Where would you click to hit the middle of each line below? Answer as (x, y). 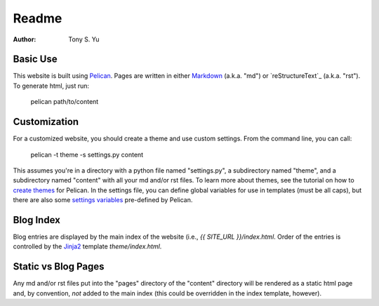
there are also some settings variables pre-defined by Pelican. (103, 200)
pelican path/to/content (65, 102)
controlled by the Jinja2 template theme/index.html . (87, 246)
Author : (25, 39)
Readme (38, 18)
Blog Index (37, 220)
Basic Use (35, 59)
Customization (46, 122)
